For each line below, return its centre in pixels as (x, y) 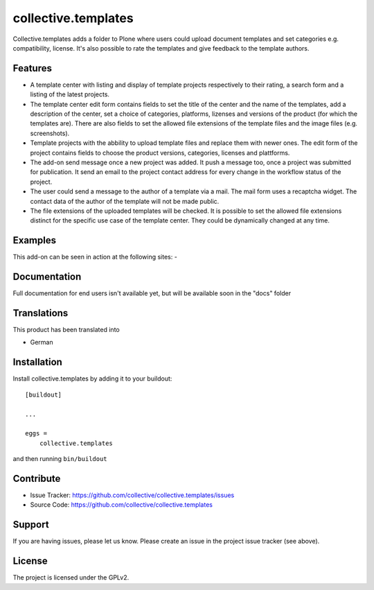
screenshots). (50, 133)
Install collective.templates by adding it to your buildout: (92, 379)
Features (32, 68)
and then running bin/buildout (60, 459)
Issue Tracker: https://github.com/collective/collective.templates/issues (132, 495)
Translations (41, 313)
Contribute (37, 478)
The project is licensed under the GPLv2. (71, 578)
